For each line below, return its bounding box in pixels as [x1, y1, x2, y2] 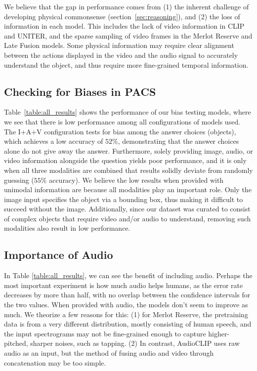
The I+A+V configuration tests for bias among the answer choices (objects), [4, 126, 236, 136]
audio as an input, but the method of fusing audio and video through [4, 348, 214, 358]
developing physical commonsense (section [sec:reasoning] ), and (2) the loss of [4, 11, 240, 21]
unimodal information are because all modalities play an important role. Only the [4, 184, 252, 195]
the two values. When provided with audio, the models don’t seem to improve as [4, 299, 248, 310]
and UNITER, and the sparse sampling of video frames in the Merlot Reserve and [4, 30, 253, 41]
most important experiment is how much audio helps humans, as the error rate [4, 280, 243, 290]
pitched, [4, 338, 28, 348]
